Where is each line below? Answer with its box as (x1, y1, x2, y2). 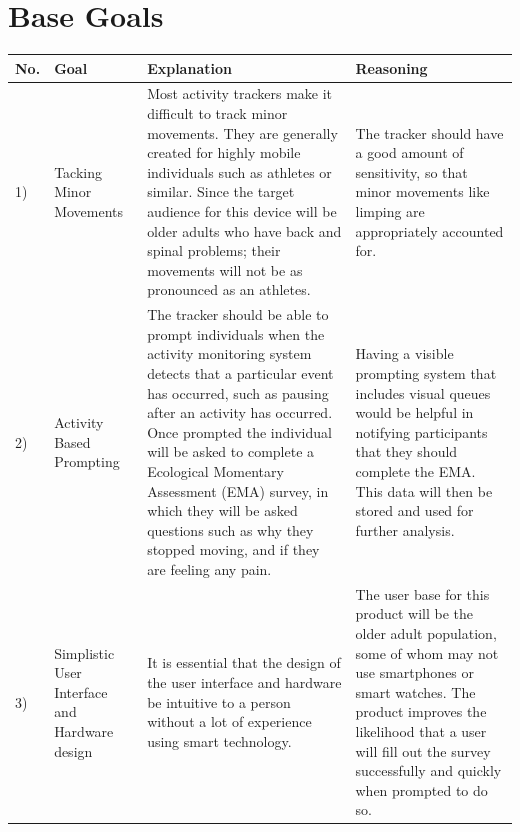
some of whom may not (355, 642, 499, 663)
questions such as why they (147, 519, 314, 540)
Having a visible (355, 343, 454, 364)
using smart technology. (147, 730, 292, 751)
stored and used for (355, 500, 474, 521)
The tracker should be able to (147, 304, 329, 325)
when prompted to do (355, 779, 488, 800)
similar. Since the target (147, 181, 295, 202)
